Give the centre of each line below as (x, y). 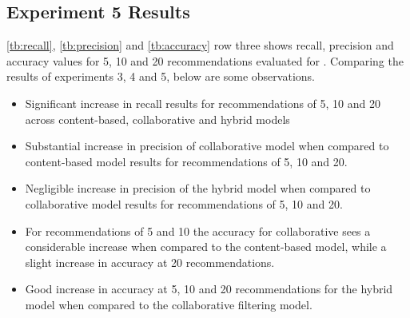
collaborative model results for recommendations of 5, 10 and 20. (184, 203)
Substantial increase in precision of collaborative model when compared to (207, 146)
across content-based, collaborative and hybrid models (157, 119)
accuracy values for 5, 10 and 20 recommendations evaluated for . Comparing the (205, 60)
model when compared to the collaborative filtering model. (169, 304)
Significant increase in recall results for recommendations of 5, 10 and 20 (203, 103)
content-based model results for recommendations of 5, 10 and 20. (186, 161)
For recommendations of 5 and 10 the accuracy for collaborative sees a (198, 231)
